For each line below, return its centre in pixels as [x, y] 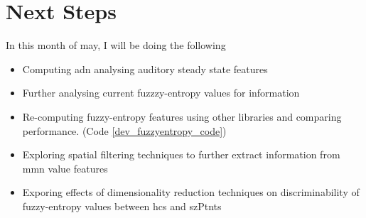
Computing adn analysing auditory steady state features [145, 69]
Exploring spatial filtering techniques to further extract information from [181, 154]
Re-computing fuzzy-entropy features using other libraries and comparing [182, 116]
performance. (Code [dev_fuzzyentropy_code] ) [124, 130]
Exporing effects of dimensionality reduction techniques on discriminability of [191, 192]
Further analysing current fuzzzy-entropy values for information [161, 93]
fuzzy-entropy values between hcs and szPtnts [122, 206]
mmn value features [65, 168]
